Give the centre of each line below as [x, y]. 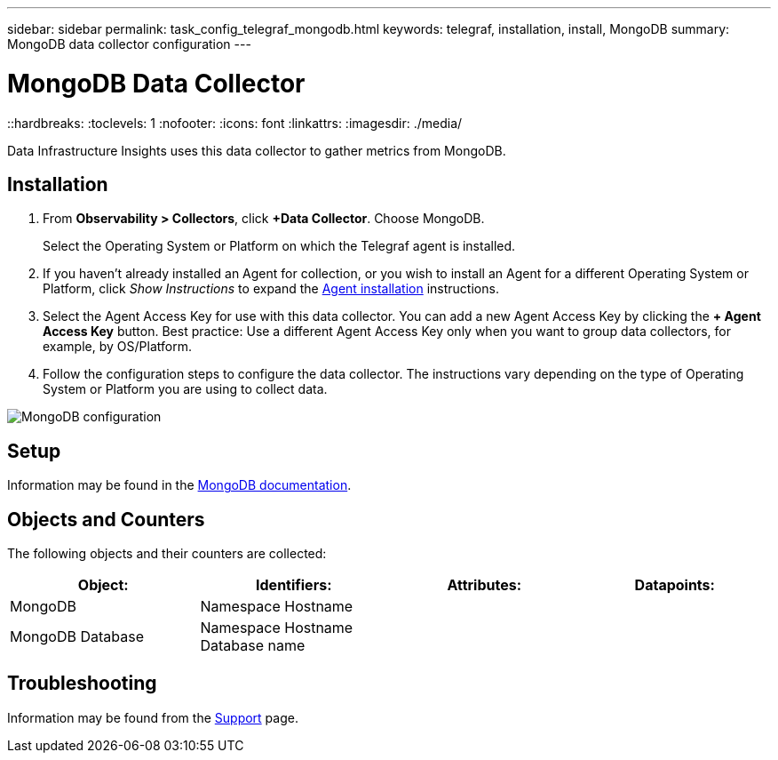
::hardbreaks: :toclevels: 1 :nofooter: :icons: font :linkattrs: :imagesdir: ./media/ [235, 123]
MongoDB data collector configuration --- [129, 44]
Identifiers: [294, 585]
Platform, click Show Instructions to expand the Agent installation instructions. [271, 289]
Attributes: [484, 585]
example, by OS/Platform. [117, 347]
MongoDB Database [77, 637]
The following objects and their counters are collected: [167, 554]
